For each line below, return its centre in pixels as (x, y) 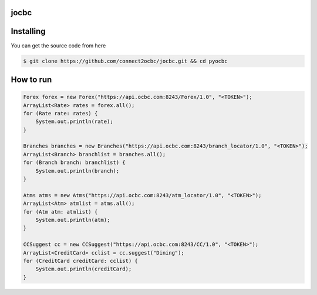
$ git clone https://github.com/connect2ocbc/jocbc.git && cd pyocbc (125, 61)
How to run (31, 79)
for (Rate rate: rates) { (60, 113)
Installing (28, 31)
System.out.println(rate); (75, 122)
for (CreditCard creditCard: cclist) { (80, 261)
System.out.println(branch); (77, 171)
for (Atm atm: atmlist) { (60, 212)
